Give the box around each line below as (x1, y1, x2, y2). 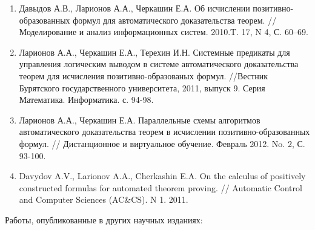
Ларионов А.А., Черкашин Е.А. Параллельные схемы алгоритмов (19, 113, 260, 126)
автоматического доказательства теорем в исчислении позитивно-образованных (19, 125, 310, 138)
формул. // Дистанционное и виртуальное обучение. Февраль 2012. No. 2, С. (19, 137, 305, 149)
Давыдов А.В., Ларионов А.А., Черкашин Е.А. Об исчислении (19, 2, 250, 14)
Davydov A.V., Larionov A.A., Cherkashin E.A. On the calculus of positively (19, 169, 306, 182)
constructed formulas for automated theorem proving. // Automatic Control (19, 181, 302, 194)
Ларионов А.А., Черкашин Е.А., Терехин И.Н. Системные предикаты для (19, 45, 290, 58)
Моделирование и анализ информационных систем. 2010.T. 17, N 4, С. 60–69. (19, 25, 308, 38)
